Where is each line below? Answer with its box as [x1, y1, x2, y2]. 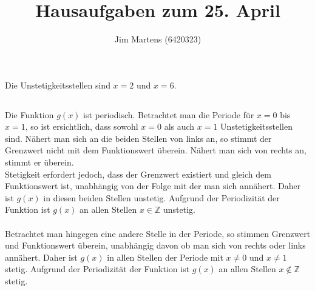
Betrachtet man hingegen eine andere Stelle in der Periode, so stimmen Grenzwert [5, 227, 311, 239]
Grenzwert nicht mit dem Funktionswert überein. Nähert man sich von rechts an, [5, 144, 307, 156]
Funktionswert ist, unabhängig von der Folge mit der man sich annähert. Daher [5, 179, 301, 192]
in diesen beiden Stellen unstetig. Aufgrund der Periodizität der [43, 191, 280, 204]
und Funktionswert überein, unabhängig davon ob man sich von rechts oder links [5, 239, 306, 252]
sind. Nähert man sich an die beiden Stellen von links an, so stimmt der [5, 132, 272, 144]
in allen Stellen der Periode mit [107, 250, 223, 263]
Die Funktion [5, 108, 54, 121]
